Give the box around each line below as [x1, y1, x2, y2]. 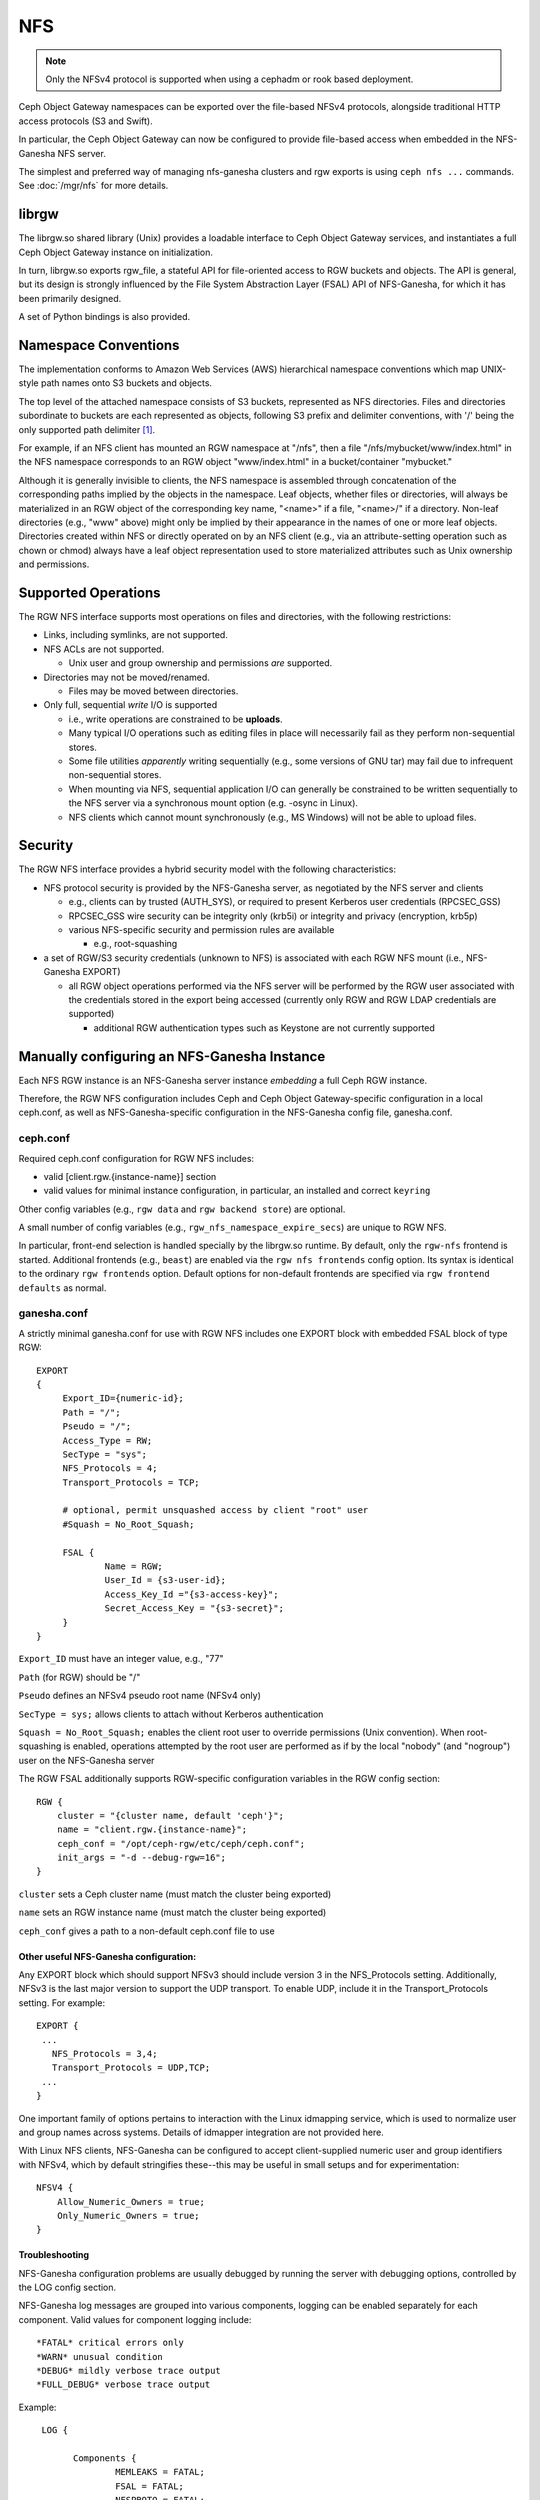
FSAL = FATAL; [115, 2480, 185, 2492]
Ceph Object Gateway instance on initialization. [18, 246, 214, 258]
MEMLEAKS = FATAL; [115, 2466, 205, 2478]
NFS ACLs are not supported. [43, 643, 165, 655]
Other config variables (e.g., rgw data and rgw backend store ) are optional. [18, 1203, 346, 1215]
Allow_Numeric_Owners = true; [56, 2196, 205, 2207]
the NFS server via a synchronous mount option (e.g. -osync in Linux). [68, 797, 359, 809]
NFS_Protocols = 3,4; [51, 2048, 158, 2059]
